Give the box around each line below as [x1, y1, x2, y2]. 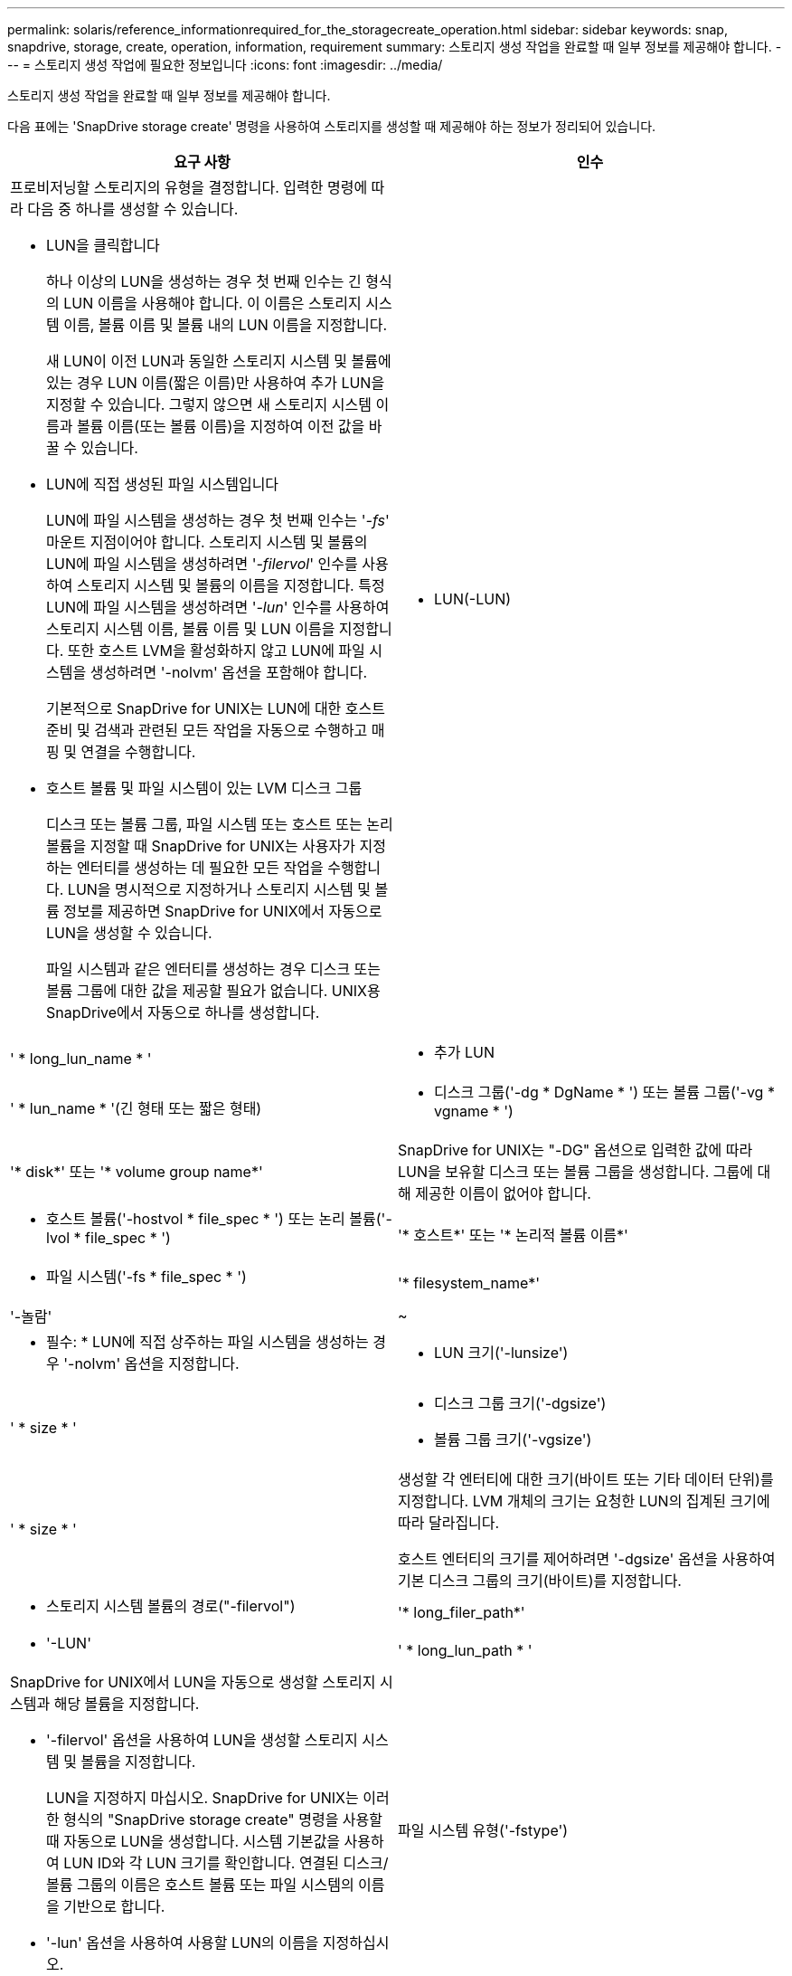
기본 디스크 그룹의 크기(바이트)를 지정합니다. [398, 1572, 682, 1590]
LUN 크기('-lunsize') [434, 1344, 569, 1362]
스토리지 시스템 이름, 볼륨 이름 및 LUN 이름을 [46, 620, 335, 638]
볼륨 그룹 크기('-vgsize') [434, 1430, 592, 1449]
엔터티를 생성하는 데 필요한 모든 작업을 [76, 859, 324, 877]
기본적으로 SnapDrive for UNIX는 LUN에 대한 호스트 [46, 699, 385, 717]
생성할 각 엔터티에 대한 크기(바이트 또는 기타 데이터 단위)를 [398, 1470, 774, 1488]
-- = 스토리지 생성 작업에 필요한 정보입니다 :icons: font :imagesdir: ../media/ [7, 57, 443, 72]
